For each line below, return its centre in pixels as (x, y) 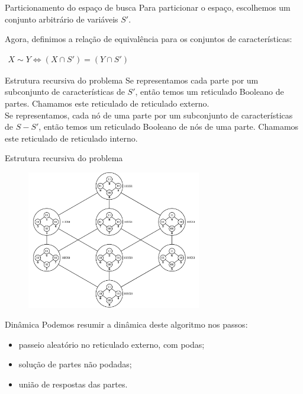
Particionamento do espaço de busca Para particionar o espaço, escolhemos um (148, 7)
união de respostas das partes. (73, 384)
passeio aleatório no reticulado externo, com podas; (112, 344)
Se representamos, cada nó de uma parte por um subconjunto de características (149, 115)
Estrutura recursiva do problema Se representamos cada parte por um (132, 80)
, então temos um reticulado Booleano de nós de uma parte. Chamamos (169, 126)
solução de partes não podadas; (75, 364)
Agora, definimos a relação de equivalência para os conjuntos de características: (149, 39)
